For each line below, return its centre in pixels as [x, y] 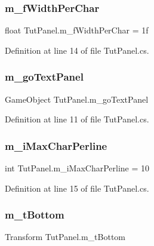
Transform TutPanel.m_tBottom [65, 237]
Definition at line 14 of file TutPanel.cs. [77, 50]
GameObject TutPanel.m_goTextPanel [77, 99]
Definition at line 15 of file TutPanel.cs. [77, 188]
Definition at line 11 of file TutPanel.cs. [77, 119]
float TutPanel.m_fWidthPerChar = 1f [77, 30]
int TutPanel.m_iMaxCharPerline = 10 [77, 168]
